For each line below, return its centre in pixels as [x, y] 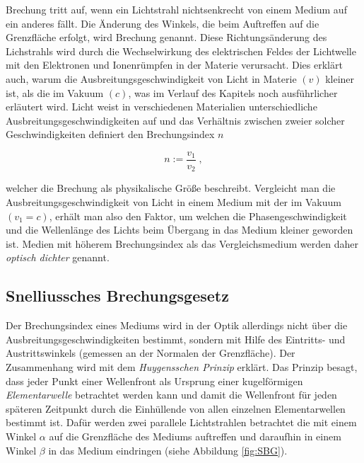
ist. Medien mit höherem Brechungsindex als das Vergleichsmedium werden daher [182, 243]
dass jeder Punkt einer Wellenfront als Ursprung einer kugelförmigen [154, 381]
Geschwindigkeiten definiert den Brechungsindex [110, 134]
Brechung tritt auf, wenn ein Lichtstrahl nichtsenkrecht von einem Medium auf [176, 9]
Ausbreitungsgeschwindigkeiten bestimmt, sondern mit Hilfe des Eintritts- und [176, 339]
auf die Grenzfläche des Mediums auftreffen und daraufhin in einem [195, 436]
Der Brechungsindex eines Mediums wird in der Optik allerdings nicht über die [177, 325]
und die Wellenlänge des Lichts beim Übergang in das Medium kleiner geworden [180, 230]
